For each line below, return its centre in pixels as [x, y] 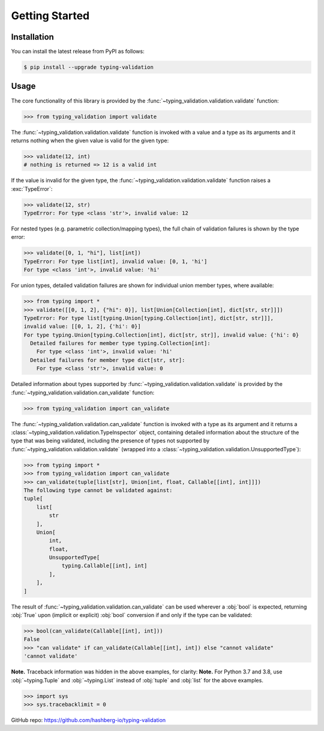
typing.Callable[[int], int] [104, 566]
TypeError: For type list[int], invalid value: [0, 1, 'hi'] [115, 261]
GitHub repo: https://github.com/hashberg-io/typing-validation [88, 720]
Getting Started [50, 16]
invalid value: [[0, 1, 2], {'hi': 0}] [82, 326]
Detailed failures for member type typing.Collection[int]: [120, 343]
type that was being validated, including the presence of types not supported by [110, 441]
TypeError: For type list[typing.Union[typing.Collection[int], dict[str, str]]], [149, 318]
